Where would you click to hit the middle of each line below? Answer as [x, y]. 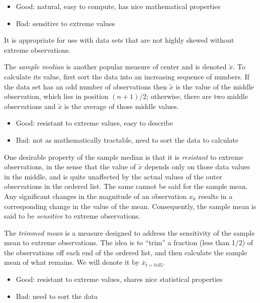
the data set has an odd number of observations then [85, 86]
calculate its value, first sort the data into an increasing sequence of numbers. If [127, 76]
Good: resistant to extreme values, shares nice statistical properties [119, 279]
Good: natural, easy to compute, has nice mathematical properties [118, 6]
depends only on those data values [197, 167]
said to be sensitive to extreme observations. [72, 216]
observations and [30, 106]
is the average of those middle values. [121, 106]
